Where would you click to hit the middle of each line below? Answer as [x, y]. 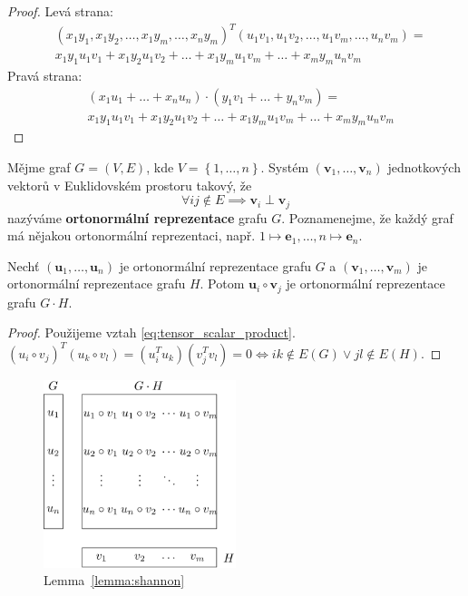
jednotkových [424, 167]
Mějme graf [39, 167]
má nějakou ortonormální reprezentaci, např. [132, 235]
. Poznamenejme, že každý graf [367, 217]
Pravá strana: [45, 75]
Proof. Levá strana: [60, 11]
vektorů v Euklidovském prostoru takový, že [130, 185]
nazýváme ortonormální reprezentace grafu [137, 217]
